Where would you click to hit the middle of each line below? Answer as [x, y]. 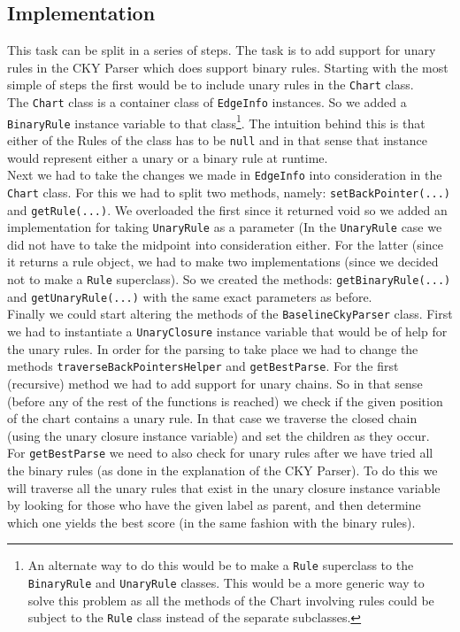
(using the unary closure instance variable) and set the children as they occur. [218, 435]
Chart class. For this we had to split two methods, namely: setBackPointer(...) [229, 192]
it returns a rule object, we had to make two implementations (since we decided [223, 262]
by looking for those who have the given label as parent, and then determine [214, 505]
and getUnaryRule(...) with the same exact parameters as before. [190, 296]
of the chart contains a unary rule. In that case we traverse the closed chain [212, 418]
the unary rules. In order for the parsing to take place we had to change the [213, 348]
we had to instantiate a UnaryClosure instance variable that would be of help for [227, 331]
